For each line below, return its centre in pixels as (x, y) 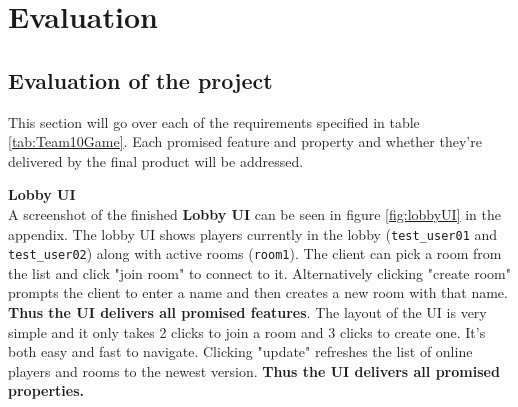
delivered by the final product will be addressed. (156, 160)
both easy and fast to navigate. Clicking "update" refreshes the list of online (240, 351)
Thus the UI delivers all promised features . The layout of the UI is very (247, 312)
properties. (46, 390)
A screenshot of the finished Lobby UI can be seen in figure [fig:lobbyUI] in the (255, 213)
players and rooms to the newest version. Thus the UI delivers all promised (254, 370)
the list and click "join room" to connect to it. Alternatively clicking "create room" (259, 272)
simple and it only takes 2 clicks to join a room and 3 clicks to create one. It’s (247, 331)
